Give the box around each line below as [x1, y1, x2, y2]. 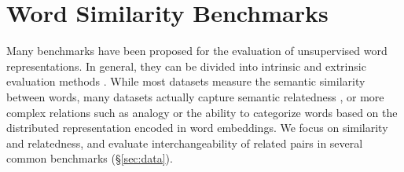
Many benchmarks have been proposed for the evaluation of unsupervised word [6, 42, 387, 59]
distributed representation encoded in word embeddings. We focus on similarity [6, 119, 388, 136]
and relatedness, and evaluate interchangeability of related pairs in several [6, 134, 363, 151]
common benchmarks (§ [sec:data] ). [6, 150, 173, 167]
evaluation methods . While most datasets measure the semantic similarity [6, 73, 365, 90]
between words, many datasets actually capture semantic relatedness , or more [6, 88, 384, 104]
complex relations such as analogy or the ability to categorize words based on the [6, 104, 398, 120]
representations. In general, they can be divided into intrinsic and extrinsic [6, 57, 366, 74]
